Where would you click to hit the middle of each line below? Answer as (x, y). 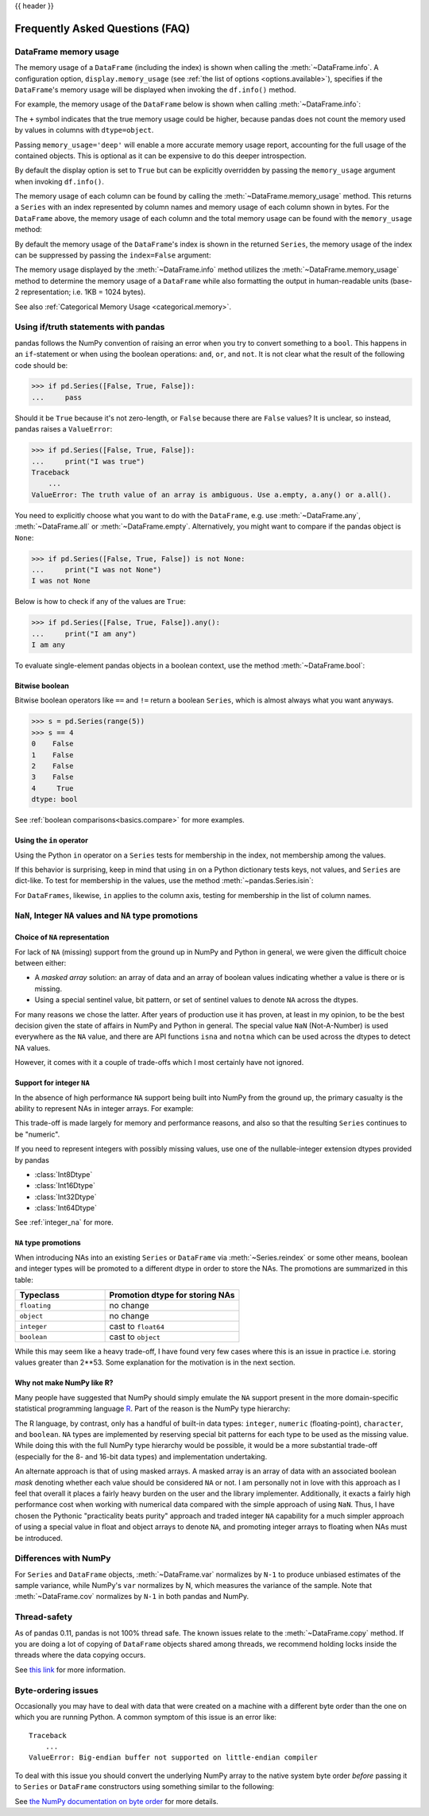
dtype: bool (55, 800)
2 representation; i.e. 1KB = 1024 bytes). (80, 292)
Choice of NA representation (62, 937)
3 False (52, 777)
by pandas (32, 1160)
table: (24, 1280)
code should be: (41, 365)
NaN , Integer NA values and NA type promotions (106, 916)
